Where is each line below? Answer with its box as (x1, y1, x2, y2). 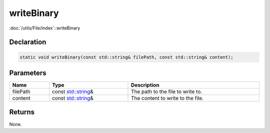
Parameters (9, 68, 46, 77)
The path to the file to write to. (130, 88, 202, 95)
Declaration (9, 38, 46, 46)
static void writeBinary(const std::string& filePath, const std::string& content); (19, 54, 233, 60)
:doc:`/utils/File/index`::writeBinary (9, 25, 80, 31)
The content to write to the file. (130, 95, 204, 102)
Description (130, 81, 159, 88)
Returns (9, 108, 35, 116)
